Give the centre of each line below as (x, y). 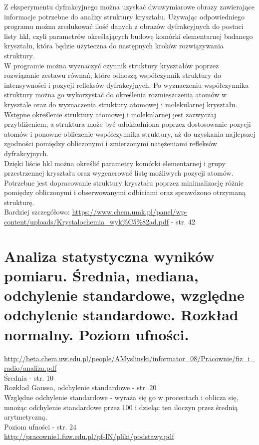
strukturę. (19, 202)
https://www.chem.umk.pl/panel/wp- (130, 212)
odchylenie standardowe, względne (124, 295)
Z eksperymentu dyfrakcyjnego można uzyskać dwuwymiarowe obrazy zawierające (129, 6)
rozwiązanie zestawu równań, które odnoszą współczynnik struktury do (113, 75)
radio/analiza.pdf (30, 368)
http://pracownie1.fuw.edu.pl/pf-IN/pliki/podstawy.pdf (89, 436)
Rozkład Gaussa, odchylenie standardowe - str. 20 (80, 387)
